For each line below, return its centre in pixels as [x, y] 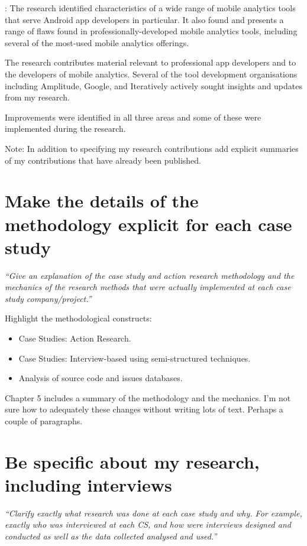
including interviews [88, 484]
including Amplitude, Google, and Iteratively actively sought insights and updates [153, 85]
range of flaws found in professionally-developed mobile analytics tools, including [151, 31]
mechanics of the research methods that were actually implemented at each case [148, 287]
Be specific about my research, [132, 461]
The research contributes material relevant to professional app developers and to [151, 62]
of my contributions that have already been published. [103, 160]
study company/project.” [48, 298]
